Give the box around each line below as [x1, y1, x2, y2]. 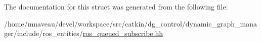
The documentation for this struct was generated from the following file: [4, 1, 228, 11]
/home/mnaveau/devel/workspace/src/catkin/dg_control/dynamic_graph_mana [4, 18, 257, 28]
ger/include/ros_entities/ [4, 28, 83, 38]
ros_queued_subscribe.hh [82, 28, 163, 38]
